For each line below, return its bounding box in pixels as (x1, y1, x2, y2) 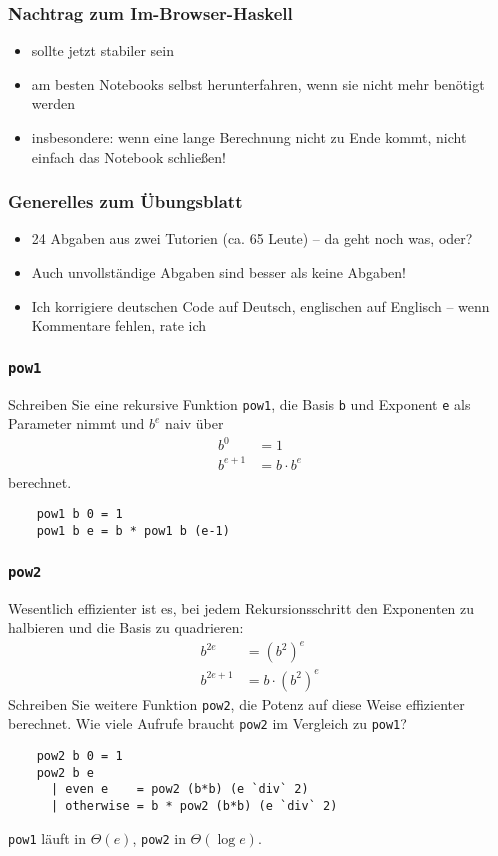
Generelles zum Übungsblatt (8, 189, 243, 214)
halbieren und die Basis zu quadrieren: (8, 617, 244, 638)
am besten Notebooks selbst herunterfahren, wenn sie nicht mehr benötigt (31, 73, 485, 94)
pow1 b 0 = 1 (36, 507, 123, 522)
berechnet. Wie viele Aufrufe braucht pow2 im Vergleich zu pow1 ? (8, 713, 407, 734)
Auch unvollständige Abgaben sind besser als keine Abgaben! (31, 262, 406, 282)
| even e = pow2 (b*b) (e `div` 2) (50, 782, 309, 797)
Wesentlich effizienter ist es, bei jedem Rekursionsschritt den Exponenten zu (8, 597, 475, 618)
